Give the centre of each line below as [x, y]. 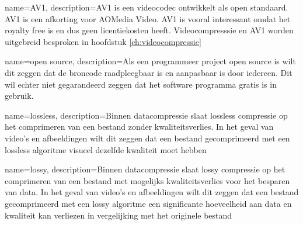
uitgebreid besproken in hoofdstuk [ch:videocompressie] [103, 41]
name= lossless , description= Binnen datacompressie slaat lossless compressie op [146, 115]
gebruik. [19, 96]
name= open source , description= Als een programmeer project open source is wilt [150, 61]
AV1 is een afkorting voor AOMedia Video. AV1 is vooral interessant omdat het [148, 18]
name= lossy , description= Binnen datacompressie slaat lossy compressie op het [145, 169]
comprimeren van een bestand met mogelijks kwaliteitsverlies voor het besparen [147, 180]
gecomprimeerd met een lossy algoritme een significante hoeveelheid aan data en [148, 203]
